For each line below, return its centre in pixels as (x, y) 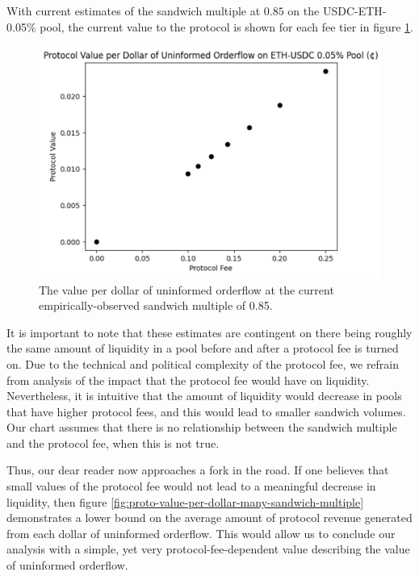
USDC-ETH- (354, 10)
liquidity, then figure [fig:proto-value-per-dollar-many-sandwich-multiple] (185, 501)
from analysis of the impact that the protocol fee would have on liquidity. (188, 380)
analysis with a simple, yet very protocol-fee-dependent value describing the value (208, 549)
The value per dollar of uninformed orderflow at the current (186, 289)
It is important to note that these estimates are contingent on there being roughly (209, 332)
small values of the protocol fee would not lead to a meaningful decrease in (191, 486)
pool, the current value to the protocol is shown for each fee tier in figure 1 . (226, 26)
